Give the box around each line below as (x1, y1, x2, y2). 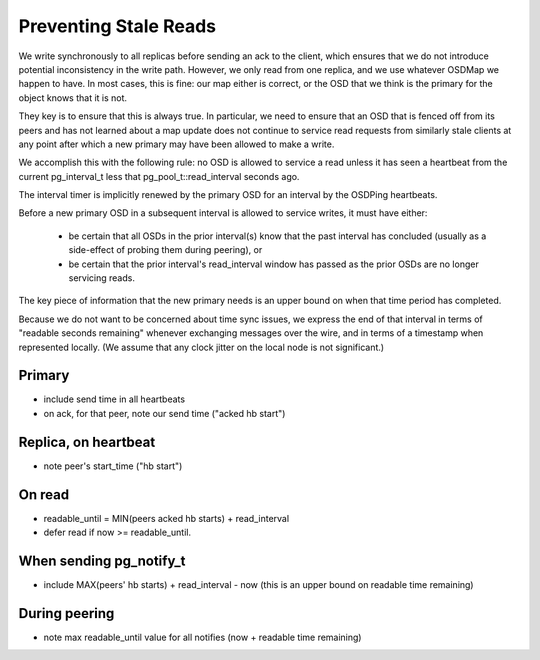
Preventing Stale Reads (18, 15, 217, 37)
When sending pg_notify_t (18, 552, 186, 569)
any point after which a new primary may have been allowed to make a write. (18, 138, 335, 150)
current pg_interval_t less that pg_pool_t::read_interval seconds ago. (18, 170, 300, 182)
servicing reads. (68, 272, 135, 284)
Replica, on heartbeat (18, 433, 156, 450)
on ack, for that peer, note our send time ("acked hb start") (43, 407, 286, 419)
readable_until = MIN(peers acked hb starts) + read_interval (43, 512, 290, 524)
